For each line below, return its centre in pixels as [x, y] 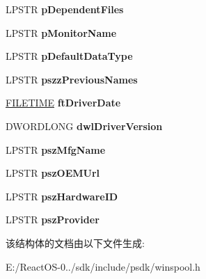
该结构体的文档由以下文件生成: [75, 242]
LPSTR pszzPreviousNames [72, 79]
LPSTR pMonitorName [61, 32]
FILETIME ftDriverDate [63, 103]
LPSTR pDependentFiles [65, 9]
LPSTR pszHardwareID [62, 196]
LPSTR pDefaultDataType [69, 56]
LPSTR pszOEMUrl [53, 173]
